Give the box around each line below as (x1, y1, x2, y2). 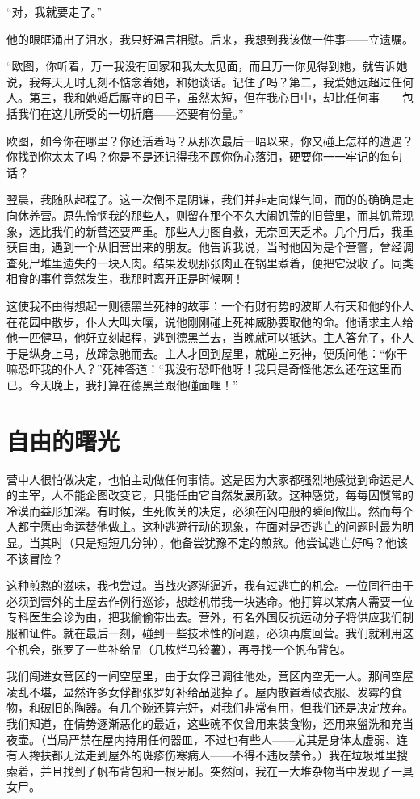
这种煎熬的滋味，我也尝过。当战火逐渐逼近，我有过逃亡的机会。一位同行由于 (6, 577, 414, 594)
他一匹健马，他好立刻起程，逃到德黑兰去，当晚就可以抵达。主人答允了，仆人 (6, 329, 414, 346)
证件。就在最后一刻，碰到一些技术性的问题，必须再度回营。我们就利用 (28, 624, 402, 641)
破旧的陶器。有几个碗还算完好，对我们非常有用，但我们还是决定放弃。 (40, 699, 414, 716)
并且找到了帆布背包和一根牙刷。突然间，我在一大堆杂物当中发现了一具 (40, 762, 414, 779)
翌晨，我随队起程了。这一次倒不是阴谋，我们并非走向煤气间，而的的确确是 (6, 191, 402, 208)
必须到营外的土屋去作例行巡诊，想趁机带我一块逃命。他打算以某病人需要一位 (6, 592, 414, 609)
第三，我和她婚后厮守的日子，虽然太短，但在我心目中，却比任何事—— (28, 89, 402, 106)
